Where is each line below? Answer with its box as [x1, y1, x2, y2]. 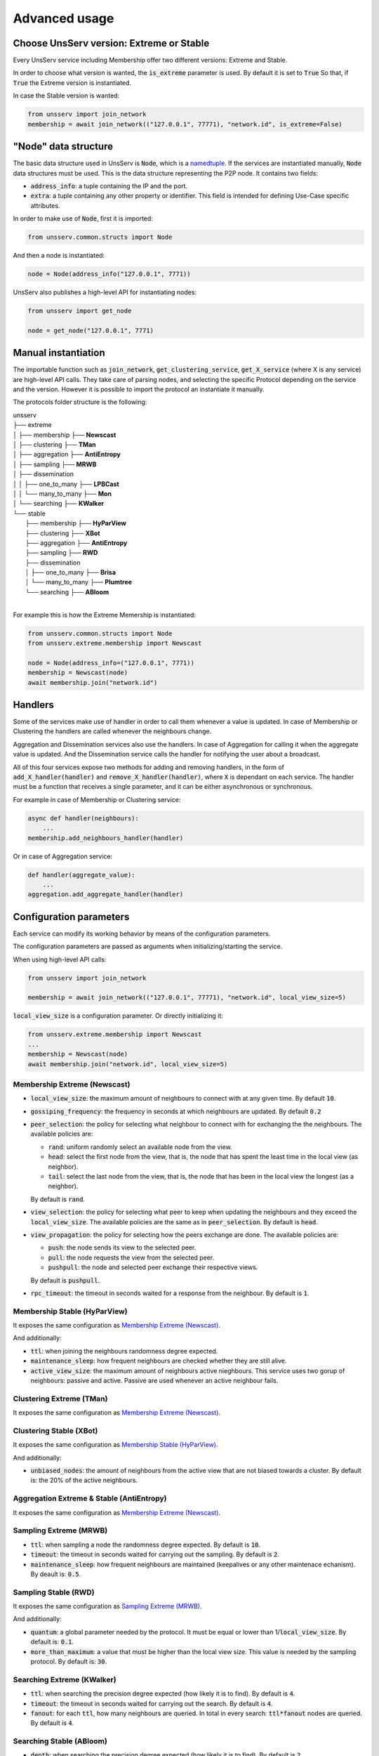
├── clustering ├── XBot [25, 529, 100, 537]
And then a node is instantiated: [13, 251, 105, 260]
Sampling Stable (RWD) [13, 1587, 95, 1597]
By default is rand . [30, 1195, 86, 1203]
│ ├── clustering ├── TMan [13, 440, 96, 449]
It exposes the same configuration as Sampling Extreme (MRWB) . [13, 1602, 202, 1611]
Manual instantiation [13, 347, 105, 359]
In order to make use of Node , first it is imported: [13, 214, 154, 223]
